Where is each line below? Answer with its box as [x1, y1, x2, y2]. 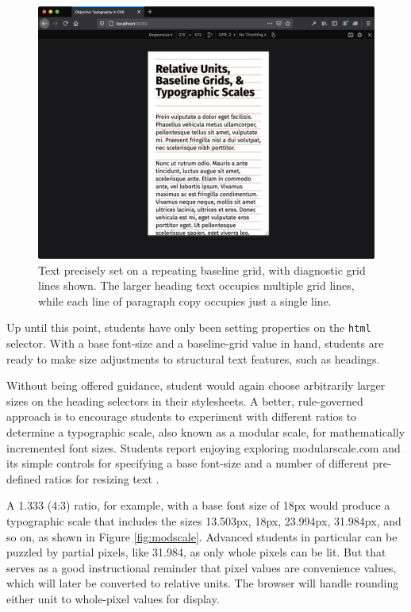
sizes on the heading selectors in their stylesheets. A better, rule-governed [6, 392, 363, 409]
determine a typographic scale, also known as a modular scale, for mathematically [6, 424, 405, 440]
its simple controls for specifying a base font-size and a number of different [6, 455, 369, 472]
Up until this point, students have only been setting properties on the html [6, 319, 371, 336]
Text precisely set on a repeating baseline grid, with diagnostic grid [38, 261, 366, 278]
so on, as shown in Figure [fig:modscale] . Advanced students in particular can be [6, 528, 398, 545]
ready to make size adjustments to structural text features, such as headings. [6, 350, 380, 367]
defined [6, 470, 41, 487]
